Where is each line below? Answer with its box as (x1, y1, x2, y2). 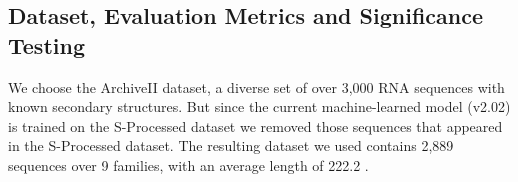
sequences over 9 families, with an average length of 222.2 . (8, 154, 369, 175)
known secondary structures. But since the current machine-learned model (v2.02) (8, 96, 511, 117)
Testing (8, 29, 85, 60)
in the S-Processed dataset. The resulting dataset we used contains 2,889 (8, 135, 454, 156)
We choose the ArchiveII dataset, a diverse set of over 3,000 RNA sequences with (8, 76, 505, 97)
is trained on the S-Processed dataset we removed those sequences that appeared (8, 115, 503, 136)
